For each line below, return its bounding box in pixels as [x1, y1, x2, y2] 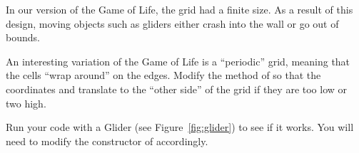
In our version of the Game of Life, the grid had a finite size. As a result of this [6, 2, 353, 16]
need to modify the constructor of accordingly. [6, 133, 208, 148]
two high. [6, 95, 46, 110]
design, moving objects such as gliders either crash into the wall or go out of [6, 16, 339, 31]
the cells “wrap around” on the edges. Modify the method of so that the [6, 68, 321, 83]
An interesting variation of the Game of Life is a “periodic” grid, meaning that [6, 53, 350, 68]
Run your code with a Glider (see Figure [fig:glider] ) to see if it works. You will [6, 120, 354, 134]
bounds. [6, 30, 40, 45]
